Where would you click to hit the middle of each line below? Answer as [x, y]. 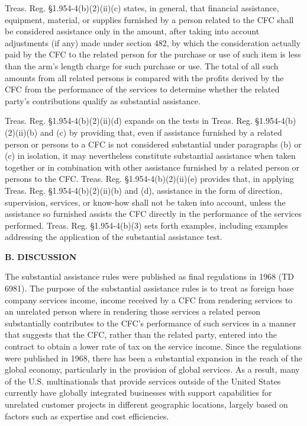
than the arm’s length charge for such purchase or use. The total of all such [142, 65]
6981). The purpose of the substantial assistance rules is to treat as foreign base [149, 288]
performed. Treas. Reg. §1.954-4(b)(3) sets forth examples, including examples [146, 225]
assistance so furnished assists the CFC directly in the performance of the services [153, 214]
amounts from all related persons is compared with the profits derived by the [144, 77]
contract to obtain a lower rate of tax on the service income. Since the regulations [153, 346]
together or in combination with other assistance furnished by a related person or [152, 167]
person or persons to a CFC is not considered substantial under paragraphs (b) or [153, 144]
